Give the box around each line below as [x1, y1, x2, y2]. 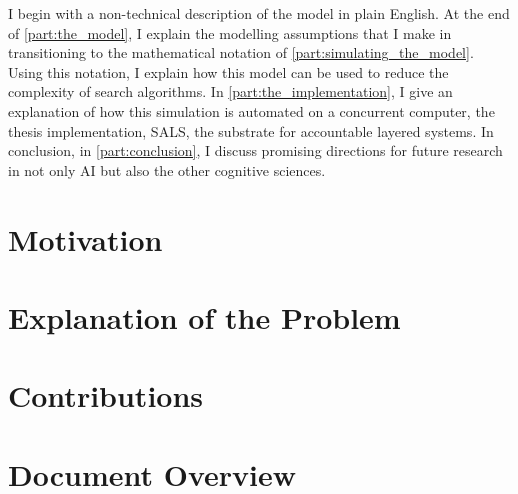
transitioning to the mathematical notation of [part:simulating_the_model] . [8, 42, 474, 63]
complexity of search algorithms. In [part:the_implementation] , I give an [8, 81, 453, 102]
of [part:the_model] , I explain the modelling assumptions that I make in [8, 22, 452, 43]
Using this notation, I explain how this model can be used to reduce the [8, 61, 449, 82]
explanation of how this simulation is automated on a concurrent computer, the [8, 100, 495, 121]
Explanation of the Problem [8, 296, 401, 337]
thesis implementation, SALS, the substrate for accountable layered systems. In [8, 120, 494, 141]
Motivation [8, 218, 163, 259]
